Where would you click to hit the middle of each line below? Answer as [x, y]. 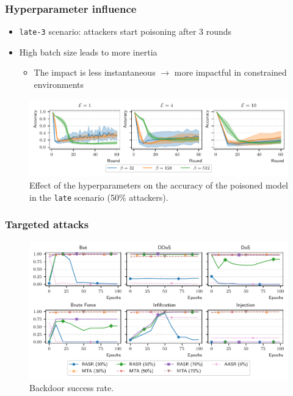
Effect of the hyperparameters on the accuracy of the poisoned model [159, 185]
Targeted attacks [47, 224]
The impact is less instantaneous [95, 72]
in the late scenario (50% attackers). [99, 197]
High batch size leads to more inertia [88, 52]
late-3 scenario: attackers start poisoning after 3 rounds [125, 31]
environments [59, 85]
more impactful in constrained [230, 72]
